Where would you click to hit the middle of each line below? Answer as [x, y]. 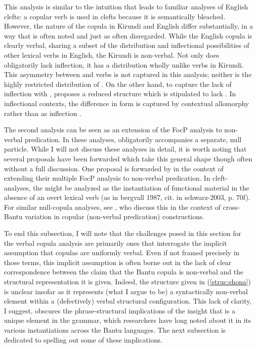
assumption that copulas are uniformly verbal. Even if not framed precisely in [122, 252]
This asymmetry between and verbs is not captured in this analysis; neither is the [128, 74]
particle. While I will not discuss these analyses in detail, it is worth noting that [125, 149]
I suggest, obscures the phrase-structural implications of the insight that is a [120, 310]
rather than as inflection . [43, 113]
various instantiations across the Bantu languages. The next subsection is [115, 330]
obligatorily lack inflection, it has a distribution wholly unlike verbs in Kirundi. [124, 64]
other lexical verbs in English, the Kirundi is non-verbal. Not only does [112, 55]
